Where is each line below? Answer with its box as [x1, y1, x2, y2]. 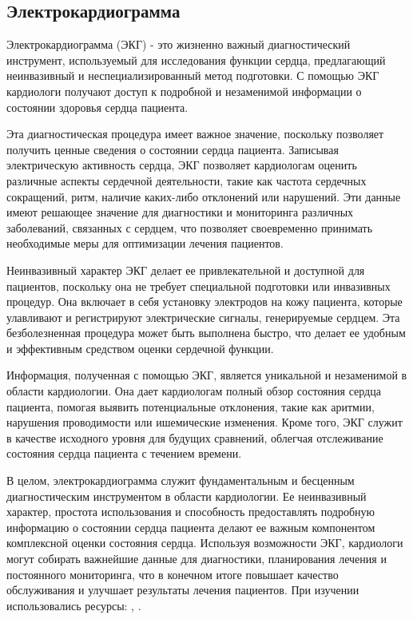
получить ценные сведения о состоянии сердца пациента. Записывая [6, 141, 339, 157]
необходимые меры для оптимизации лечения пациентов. [6, 235, 284, 252]
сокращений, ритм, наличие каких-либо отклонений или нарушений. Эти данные [6, 188, 401, 204]
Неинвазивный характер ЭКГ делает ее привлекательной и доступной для [6, 261, 365, 278]
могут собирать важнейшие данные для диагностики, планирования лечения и [6, 550, 387, 567]
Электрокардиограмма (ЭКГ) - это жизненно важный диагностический [6, 36, 351, 53]
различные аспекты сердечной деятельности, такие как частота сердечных [6, 172, 367, 188]
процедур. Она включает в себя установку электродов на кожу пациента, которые [6, 293, 403, 310]
